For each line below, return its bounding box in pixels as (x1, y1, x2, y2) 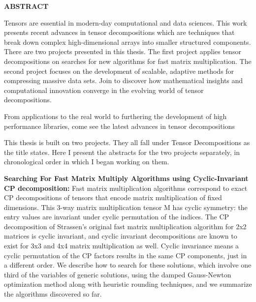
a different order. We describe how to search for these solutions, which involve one (4, 260, 252, 270)
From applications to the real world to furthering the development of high (4, 111, 227, 121)
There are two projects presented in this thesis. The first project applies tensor (4, 46, 241, 57)
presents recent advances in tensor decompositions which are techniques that (4, 27, 235, 37)
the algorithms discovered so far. (4, 289, 102, 299)
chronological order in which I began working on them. (4, 156, 169, 167)
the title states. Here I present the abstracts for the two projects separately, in (4, 147, 240, 157)
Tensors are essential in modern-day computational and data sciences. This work (4, 17, 247, 28)
